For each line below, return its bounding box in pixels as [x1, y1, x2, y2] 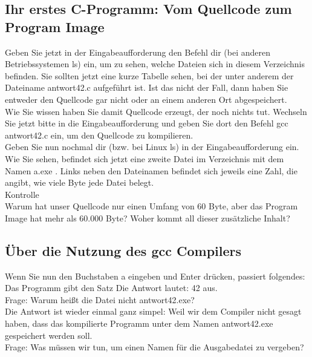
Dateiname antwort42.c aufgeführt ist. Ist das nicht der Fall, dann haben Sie [5, 81, 288, 94]
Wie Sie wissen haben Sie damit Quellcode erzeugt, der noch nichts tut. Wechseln [5, 105, 307, 117]
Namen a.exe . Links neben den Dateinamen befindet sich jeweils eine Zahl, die [5, 164, 297, 177]
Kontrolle [5, 188, 39, 200]
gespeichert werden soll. [5, 329, 93, 341]
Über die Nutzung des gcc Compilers [5, 241, 242, 260]
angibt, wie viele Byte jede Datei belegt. [5, 176, 154, 189]
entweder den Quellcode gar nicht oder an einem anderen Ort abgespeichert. [5, 93, 287, 105]
